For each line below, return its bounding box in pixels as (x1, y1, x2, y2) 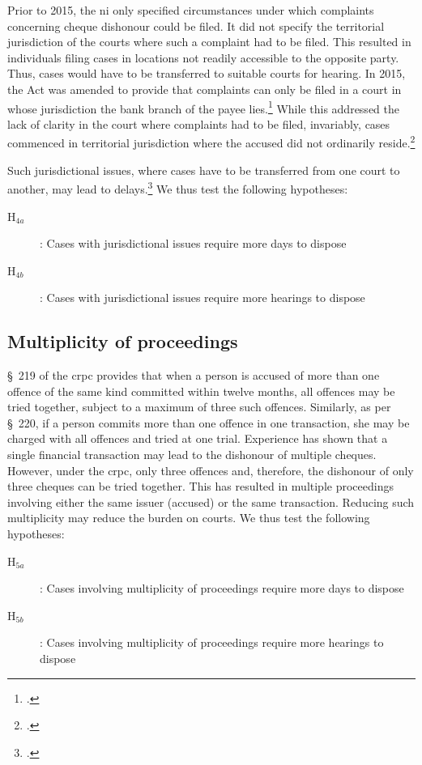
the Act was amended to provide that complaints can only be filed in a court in (7, 80, 402, 97)
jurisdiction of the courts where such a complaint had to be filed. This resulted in (7, 33, 411, 50)
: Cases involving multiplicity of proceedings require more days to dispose (40, 580, 404, 597)
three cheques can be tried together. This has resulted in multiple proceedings (7, 478, 394, 495)
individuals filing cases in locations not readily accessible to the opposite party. (7, 49, 399, 66)
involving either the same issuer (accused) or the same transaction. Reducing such (7, 493, 415, 510)
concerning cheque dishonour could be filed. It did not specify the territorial (7, 17, 385, 34)
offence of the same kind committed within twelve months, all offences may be (7, 382, 395, 399)
